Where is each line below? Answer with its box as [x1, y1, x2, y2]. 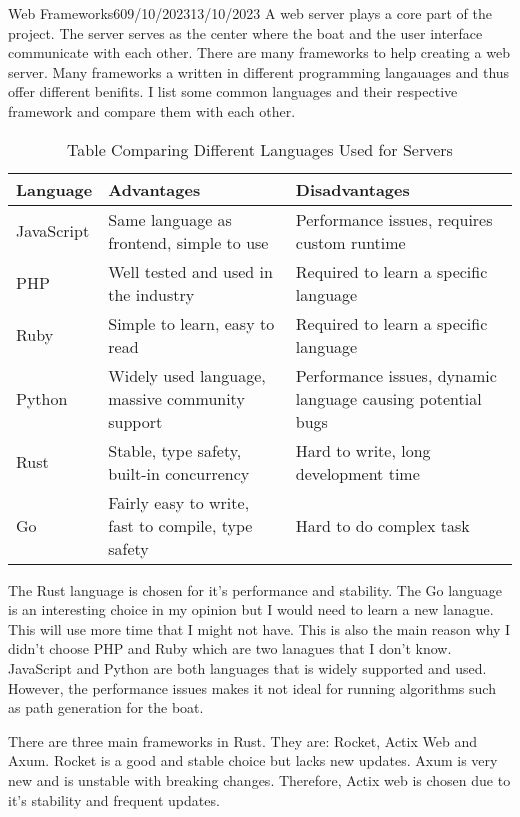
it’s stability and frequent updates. [8, 789, 220, 810]
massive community [108, 386, 245, 410]
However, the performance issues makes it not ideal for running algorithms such [8, 677, 496, 698]
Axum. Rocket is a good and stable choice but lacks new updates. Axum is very [8, 750, 498, 771]
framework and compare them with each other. [8, 100, 296, 121]
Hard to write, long [295, 438, 431, 462]
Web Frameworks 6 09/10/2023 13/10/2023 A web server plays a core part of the [8, 3, 493, 23]
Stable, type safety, [108, 438, 242, 462]
